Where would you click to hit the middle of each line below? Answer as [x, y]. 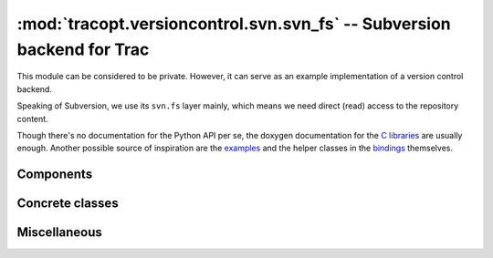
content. [33, 119]
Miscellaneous [59, 232]
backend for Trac [83, 49]
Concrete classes [68, 204]
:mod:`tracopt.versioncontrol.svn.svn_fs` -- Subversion [234, 24]
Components [55, 175]
